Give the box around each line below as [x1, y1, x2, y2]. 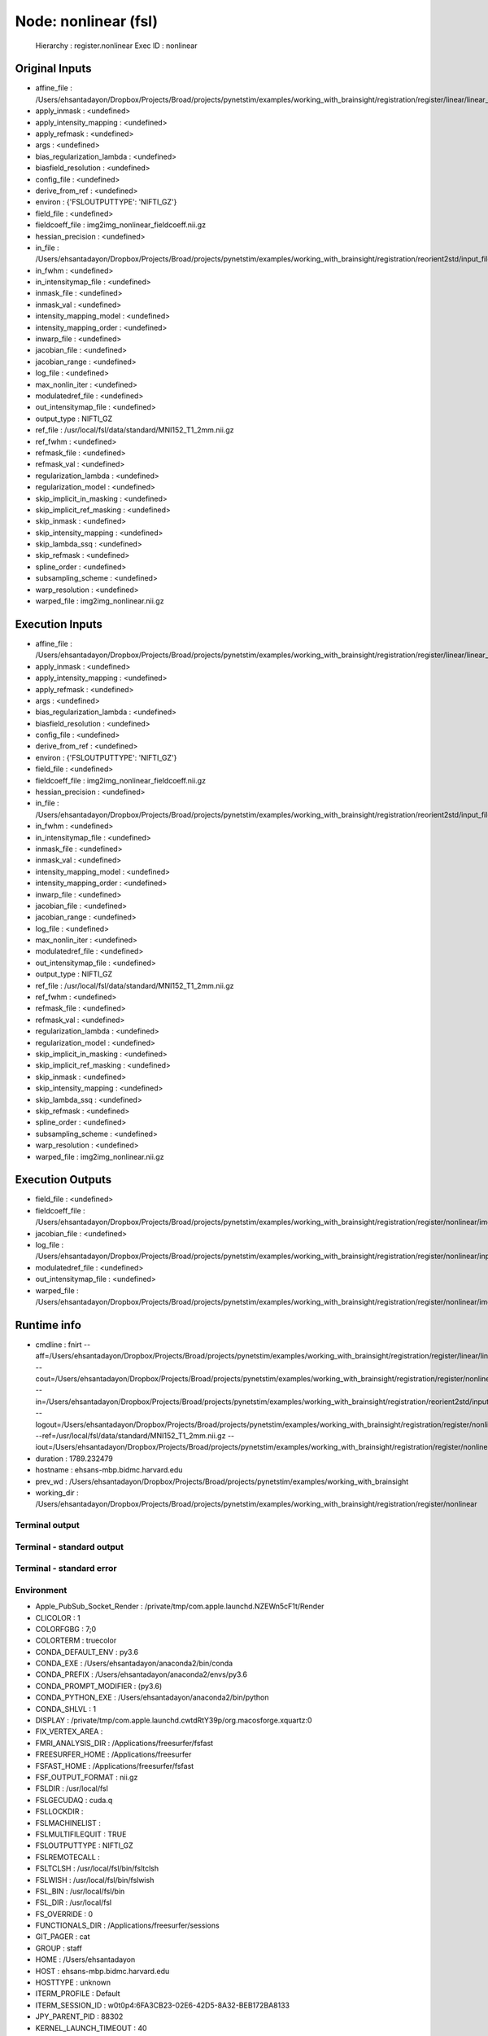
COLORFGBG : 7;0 [35, 1624, 97, 1634]
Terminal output [15, 1520, 81, 1531]
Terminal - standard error [15, 1563, 117, 1574]
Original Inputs [15, 62, 92, 76]
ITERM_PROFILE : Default [35, 1989, 121, 1999]
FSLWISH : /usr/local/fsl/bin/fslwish [35, 1875, 155, 1885]
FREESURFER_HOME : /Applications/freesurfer [35, 1749, 192, 1759]
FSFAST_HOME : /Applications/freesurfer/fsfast [35, 1761, 194, 1771]
